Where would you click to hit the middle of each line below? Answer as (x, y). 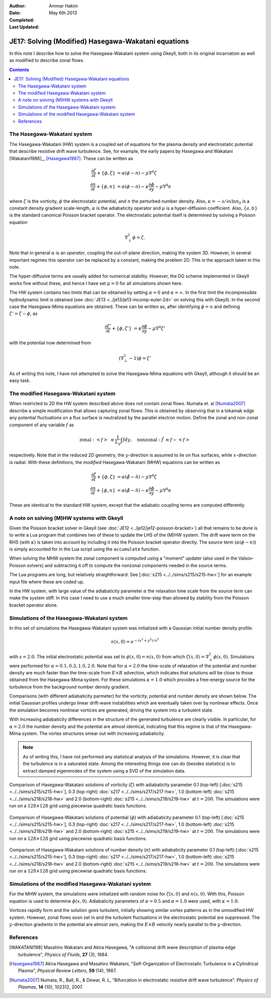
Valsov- (246, 558)
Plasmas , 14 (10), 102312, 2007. (51, 987)
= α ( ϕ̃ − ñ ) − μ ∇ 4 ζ (137, 476)
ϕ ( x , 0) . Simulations (234, 656)
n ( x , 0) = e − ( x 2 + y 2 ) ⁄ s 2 (135, 641)
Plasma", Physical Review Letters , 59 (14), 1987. (67, 971)
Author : (18, 6)
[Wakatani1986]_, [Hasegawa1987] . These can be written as (71, 158)
